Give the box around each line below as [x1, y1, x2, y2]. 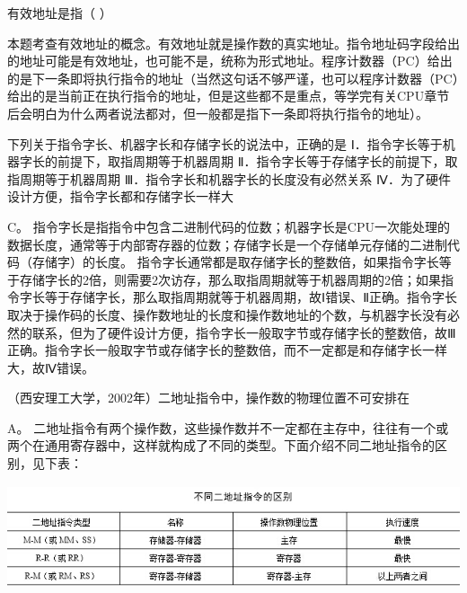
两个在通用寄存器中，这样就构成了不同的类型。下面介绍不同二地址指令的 [7, 436, 435, 455]
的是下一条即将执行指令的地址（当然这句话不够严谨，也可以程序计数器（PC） [7, 68, 459, 87]
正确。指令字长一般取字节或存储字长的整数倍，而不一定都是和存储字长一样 [7, 341, 447, 359]
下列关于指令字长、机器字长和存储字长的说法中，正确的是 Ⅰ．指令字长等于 [7, 134, 443, 153]
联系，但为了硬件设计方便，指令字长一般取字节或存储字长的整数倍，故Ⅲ [31, 323, 456, 341]
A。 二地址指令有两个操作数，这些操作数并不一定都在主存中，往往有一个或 [7, 418, 449, 437]
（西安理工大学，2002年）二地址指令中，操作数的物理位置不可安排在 [7, 388, 410, 407]
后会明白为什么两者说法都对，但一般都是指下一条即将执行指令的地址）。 [7, 103, 428, 122]
